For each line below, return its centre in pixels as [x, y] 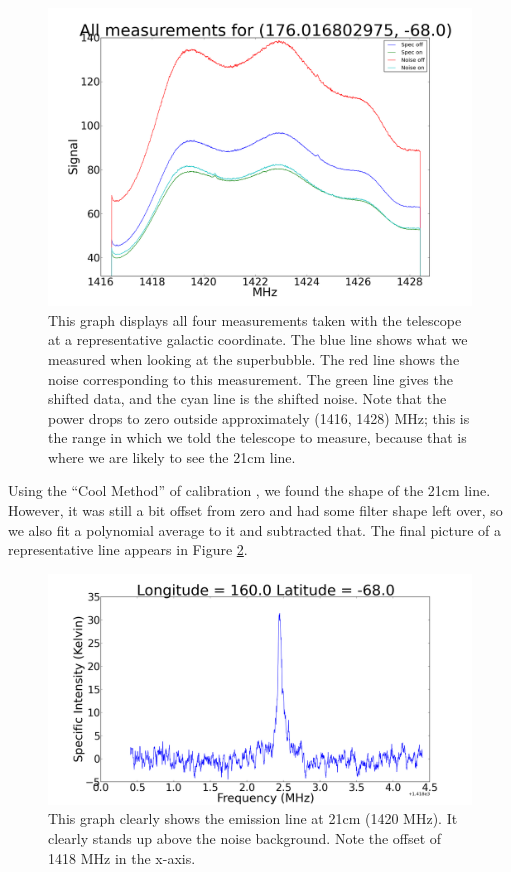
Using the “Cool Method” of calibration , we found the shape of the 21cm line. [249, 490]
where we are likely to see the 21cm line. [172, 456]
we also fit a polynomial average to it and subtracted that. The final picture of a [254, 529]
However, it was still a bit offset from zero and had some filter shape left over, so [255, 510]
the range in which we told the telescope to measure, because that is [257, 437]
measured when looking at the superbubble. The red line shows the [254, 358]
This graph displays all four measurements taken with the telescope [255, 319]
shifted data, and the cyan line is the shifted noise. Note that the [247, 398]
